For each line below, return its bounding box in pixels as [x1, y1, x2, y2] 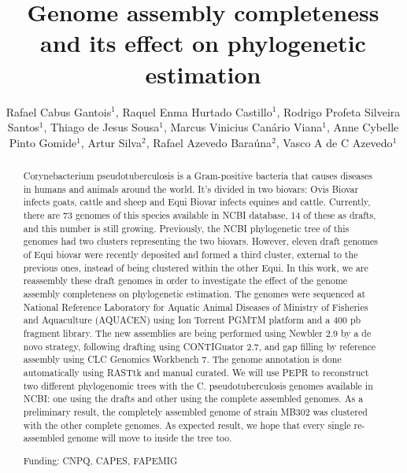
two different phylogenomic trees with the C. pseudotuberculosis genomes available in [23, 379, 373, 392]
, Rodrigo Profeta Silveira [276, 103, 401, 120]
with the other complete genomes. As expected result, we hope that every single [23, 418, 351, 431]
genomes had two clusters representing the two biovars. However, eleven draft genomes [23, 235, 378, 248]
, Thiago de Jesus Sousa [43, 119, 160, 135]
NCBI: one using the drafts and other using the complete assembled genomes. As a [23, 392, 364, 405]
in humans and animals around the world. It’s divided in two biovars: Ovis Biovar [23, 182, 359, 195]
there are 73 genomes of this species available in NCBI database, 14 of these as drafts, [23, 209, 376, 222]
